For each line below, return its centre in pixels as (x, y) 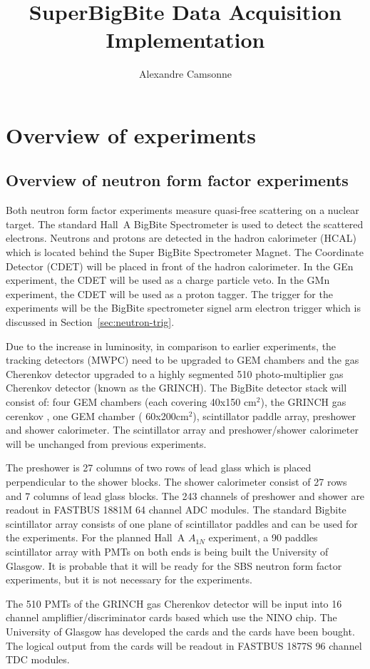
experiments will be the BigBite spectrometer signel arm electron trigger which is (183, 308)
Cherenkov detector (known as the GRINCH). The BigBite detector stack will (176, 388)
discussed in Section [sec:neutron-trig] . (90, 322)
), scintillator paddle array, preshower (274, 415)
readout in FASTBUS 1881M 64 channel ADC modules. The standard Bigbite (176, 510)
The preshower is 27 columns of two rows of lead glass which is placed (159, 468)
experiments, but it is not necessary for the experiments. (129, 579)
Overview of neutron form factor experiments (177, 180)
